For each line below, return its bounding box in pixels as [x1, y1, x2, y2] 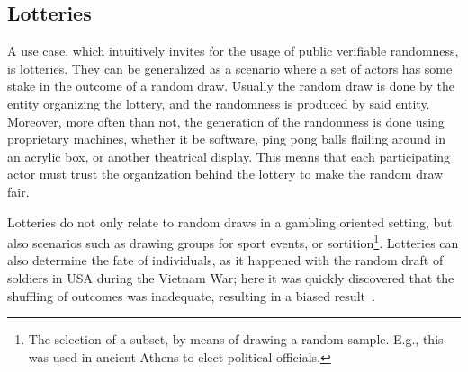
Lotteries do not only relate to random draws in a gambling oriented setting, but [7, 212, 453, 231]
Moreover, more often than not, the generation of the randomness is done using [7, 111, 445, 130]
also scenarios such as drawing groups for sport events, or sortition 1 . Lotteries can [7, 231, 459, 252]
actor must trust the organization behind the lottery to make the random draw [7, 164, 444, 183]
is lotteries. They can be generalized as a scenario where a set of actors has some [7, 58, 453, 77]
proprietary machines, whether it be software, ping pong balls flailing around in [7, 129, 446, 148]
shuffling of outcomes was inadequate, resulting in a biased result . [7, 286, 375, 305]
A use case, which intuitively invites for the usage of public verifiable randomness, [7, 41, 459, 60]
